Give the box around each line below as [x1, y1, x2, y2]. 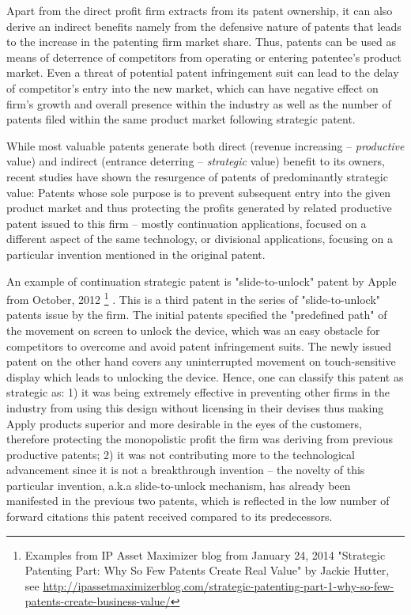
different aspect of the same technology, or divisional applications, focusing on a [6, 230, 393, 247]
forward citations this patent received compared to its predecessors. [6, 508, 333, 525]
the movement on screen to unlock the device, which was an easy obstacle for [6, 321, 380, 338]
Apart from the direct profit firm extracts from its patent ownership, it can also [6, 2, 393, 18]
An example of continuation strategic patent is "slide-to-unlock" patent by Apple [6, 272, 397, 289]
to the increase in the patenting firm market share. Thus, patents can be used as [6, 33, 396, 50]
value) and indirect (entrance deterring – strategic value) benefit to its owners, [6, 153, 385, 169]
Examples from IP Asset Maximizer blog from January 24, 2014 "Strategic [25, 546, 386, 563]
